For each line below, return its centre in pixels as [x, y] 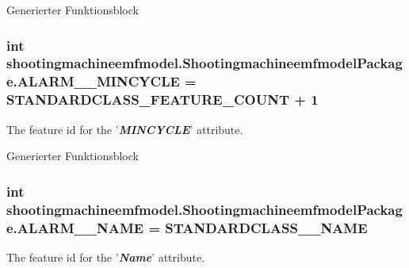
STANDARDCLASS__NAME [266, 227]
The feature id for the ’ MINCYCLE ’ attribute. [125, 129]
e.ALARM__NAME [75, 227]
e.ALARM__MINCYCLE [93, 81]
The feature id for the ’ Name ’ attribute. [106, 257]
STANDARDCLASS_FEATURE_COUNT [148, 100]
